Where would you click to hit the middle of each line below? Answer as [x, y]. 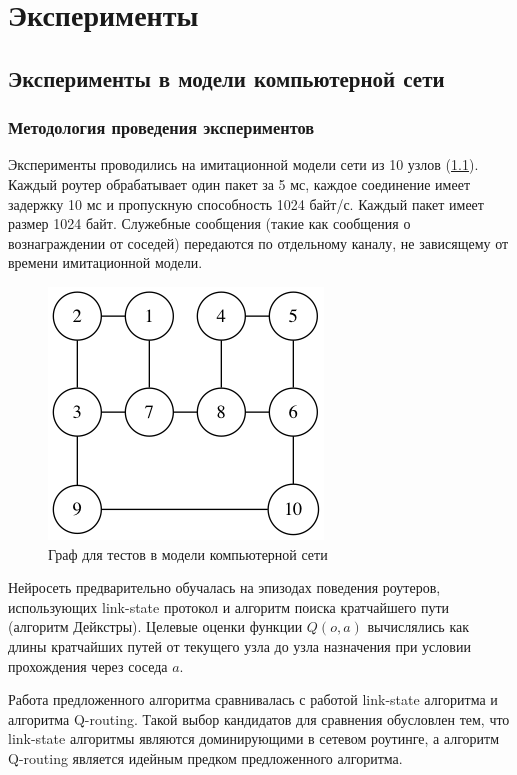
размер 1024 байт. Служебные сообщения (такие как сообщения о [209, 223]
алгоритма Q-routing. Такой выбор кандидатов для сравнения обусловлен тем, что [259, 718]
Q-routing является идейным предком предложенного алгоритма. [205, 757]
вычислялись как [418, 626]
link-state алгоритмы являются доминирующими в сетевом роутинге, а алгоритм [254, 738]
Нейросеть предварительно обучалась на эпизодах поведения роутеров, [224, 587]
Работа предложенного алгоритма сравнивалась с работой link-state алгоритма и [253, 699]
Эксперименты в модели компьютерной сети [226, 77]
